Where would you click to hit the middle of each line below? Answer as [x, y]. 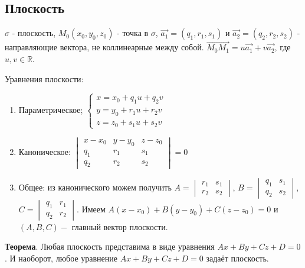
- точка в [133, 33]
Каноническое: [45, 152]
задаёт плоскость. [237, 258]
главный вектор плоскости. [120, 226]
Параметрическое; [51, 110]
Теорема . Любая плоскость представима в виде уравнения [110, 246]
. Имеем [91, 209]
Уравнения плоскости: [44, 78]
